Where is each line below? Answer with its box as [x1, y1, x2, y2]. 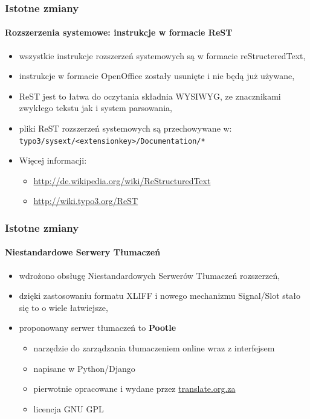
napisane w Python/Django [33, 362, 135, 374]
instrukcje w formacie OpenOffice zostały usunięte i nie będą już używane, [19, 69, 295, 82]
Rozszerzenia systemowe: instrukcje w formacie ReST [5, 26, 233, 39]
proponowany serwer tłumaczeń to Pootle [19, 321, 176, 334]
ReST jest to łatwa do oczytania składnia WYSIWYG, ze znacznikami [19, 89, 281, 102]
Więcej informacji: [19, 154, 87, 167]
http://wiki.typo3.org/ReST [33, 194, 138, 207]
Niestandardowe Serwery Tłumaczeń [5, 246, 161, 258]
